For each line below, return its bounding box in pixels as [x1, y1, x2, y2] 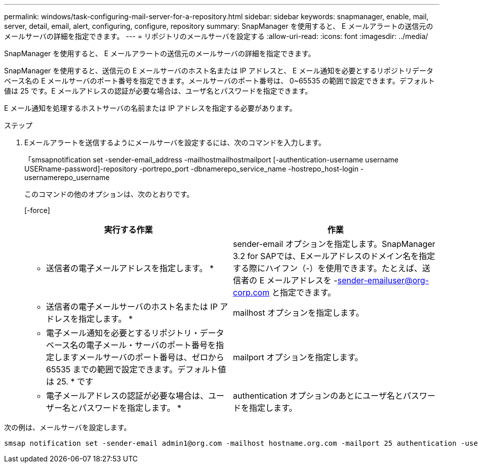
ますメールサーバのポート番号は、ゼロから [62, 352, 224, 362]
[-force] [24, 206, 50, 215]
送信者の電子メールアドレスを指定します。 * [46, 263, 214, 273]
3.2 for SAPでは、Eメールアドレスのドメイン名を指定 [233, 251, 435, 261]
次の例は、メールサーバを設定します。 [4, 423, 131, 432]
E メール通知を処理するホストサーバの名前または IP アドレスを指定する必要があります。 [4, 104, 297, 112]
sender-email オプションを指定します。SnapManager [233, 239, 435, 249]
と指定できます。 [271, 287, 336, 298]
